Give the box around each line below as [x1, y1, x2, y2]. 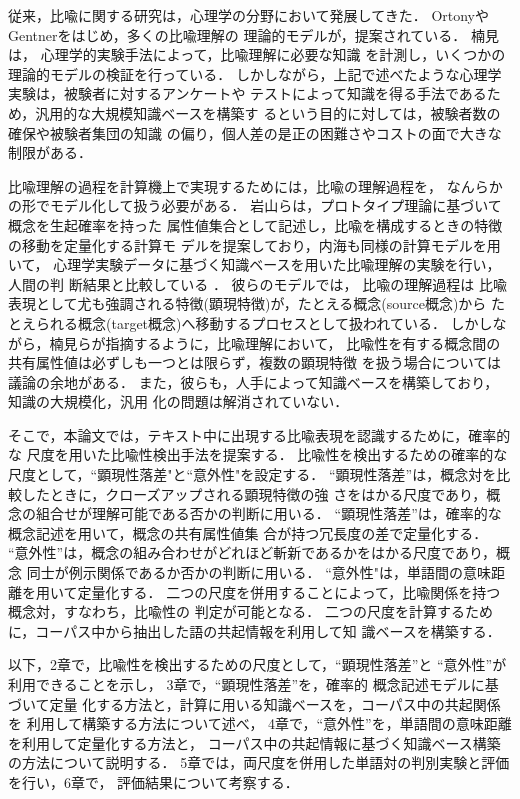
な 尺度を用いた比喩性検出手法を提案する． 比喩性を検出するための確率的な [8, 444, 508, 465]
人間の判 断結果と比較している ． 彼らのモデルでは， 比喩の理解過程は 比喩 [8, 273, 507, 294]
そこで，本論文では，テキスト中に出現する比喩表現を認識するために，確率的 [8, 424, 511, 445]
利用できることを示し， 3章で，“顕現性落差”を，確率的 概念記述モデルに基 [8, 674, 499, 694]
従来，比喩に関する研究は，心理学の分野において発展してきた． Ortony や [8, 5, 490, 25]
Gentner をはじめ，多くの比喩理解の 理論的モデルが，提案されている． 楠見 [8, 24, 499, 45]
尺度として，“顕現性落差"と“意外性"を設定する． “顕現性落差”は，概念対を [8, 464, 497, 485]
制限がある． [8, 142, 92, 163]
